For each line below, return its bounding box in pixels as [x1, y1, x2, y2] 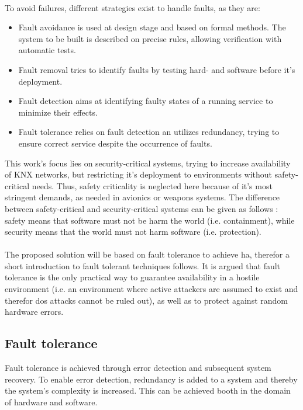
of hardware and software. [5, 395, 98, 408]
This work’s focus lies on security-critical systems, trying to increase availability [5, 157, 291, 169]
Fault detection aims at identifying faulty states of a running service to [18, 95, 273, 107]
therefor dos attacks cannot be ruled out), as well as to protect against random [5, 294, 288, 306]
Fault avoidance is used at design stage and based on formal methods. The [18, 21, 286, 33]
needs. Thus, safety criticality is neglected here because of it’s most [32, 179, 273, 192]
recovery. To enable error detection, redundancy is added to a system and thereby [5, 373, 298, 385]
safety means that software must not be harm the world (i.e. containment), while [5, 214, 295, 226]
